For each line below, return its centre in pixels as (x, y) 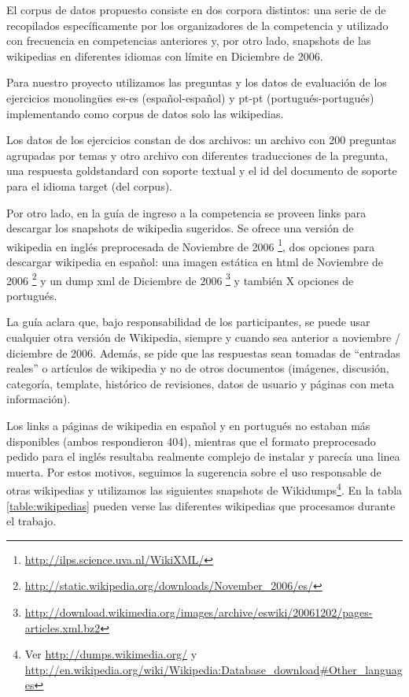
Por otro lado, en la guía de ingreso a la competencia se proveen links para (186, 212)
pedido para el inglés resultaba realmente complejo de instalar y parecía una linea (203, 456)
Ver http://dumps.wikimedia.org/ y (111, 654)
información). (39, 399)
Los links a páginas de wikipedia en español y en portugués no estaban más (188, 425)
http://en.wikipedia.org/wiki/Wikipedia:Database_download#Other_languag (214, 669)
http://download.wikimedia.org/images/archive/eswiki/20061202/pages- (199, 612)
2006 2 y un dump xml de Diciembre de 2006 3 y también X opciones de (180, 279)
